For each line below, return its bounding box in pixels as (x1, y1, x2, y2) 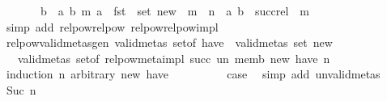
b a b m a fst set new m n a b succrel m (40, 2, 309, 19)
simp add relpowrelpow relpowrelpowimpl (6, 18, 219, 35)
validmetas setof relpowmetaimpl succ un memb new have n (17, 49, 330, 66)
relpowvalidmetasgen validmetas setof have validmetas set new (6, 34, 333, 51)
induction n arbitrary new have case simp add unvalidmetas (6, 65, 381, 82)
